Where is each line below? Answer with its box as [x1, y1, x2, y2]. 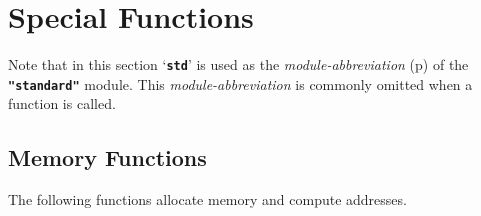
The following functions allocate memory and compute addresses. [8, 189, 407, 210]
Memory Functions [8, 142, 207, 173]
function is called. [8, 93, 116, 114]
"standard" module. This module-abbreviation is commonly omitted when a [8, 73, 473, 94]
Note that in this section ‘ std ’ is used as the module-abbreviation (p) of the [8, 54, 469, 75]
